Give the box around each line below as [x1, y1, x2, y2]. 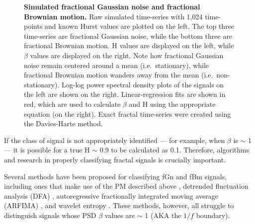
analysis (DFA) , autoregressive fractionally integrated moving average [4, 190, 219, 201]
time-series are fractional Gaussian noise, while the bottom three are [24, 30, 233, 41]
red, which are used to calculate [24, 98, 121, 109]
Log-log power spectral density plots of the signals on [61, 79, 224, 89]
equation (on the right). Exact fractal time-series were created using [24, 108, 231, 119]
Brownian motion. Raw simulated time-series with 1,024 [24, 11, 203, 21]
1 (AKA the [145, 210, 181, 220]
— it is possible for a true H [4, 145, 90, 155]
